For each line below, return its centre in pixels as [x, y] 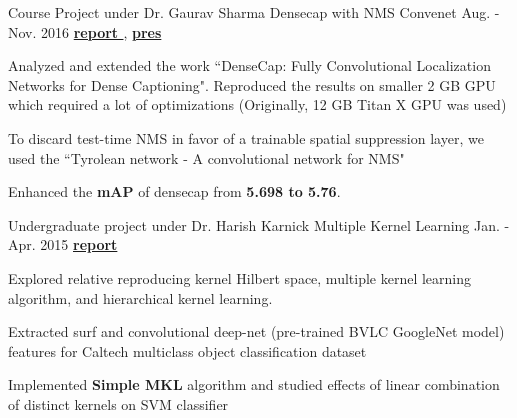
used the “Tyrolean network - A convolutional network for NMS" [206, 157]
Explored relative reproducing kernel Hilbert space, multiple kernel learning [240, 277]
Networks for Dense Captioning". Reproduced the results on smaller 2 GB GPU [252, 84]
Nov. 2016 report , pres [85, 31]
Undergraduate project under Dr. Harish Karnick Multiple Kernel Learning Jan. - [259, 224]
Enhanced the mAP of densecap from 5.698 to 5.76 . [174, 191]
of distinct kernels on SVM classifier [118, 403]
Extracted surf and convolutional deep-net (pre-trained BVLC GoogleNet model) [256, 331]
